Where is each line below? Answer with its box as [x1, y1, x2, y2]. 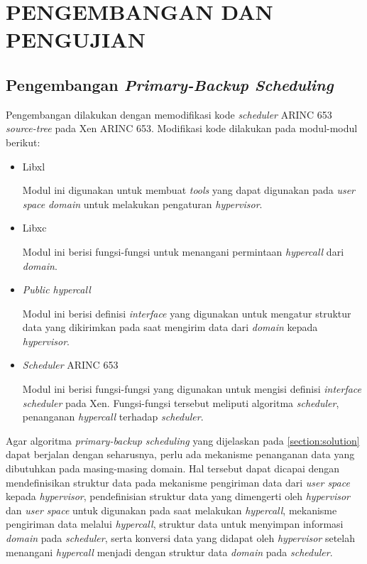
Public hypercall [22, 282, 91, 297]
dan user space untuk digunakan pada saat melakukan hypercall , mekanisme [6, 502, 337, 517]
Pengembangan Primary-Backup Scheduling [6, 73, 334, 95]
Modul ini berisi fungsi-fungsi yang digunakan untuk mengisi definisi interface [22, 381, 361, 396]
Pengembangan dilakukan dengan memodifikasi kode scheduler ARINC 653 [6, 107, 332, 121]
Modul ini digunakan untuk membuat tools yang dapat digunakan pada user [22, 183, 356, 197]
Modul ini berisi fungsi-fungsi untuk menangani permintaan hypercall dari [22, 244, 344, 259]
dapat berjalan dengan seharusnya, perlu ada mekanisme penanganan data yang [6, 447, 355, 462]
